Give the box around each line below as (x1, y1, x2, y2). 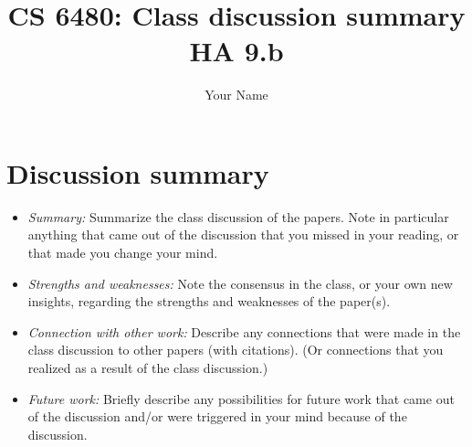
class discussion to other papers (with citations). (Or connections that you (27, 340, 444, 359)
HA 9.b (189, 32, 284, 69)
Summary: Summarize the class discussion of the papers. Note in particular (27, 207, 449, 226)
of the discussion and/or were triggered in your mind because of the (27, 407, 407, 426)
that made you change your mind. (27, 243, 218, 262)
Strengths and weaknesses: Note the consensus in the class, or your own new (27, 273, 453, 293)
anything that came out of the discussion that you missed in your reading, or (27, 225, 459, 244)
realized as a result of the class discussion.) (27, 358, 268, 377)
